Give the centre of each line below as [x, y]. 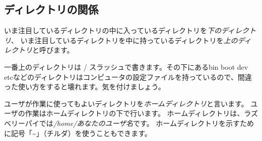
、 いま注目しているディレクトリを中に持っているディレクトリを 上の [124, 40]
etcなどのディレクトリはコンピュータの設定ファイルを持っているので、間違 [128, 77]
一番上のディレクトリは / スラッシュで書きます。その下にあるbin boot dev [126, 66]
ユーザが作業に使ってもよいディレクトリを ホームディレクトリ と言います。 [126, 103]
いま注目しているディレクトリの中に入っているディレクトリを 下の [113, 30]
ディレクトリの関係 [51, 9]
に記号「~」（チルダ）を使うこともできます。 [78, 133]
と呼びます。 [53, 50]
